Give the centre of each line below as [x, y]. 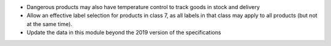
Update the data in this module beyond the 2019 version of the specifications [124, 33]
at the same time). [50, 24]
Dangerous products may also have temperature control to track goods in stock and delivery [143, 7]
